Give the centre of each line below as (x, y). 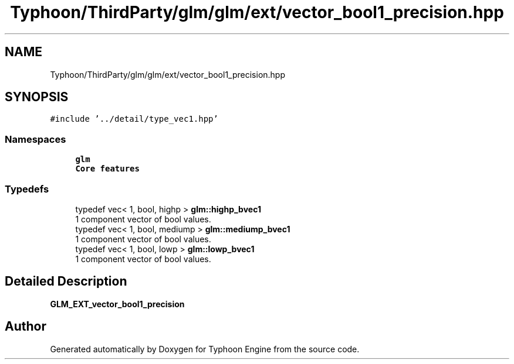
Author (26, 327)
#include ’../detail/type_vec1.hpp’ (134, 119)
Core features (107, 169)
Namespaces (35, 139)
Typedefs (27, 189)
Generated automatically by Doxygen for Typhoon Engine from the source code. (205, 349)
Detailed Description (66, 281)
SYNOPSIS (37, 97)
